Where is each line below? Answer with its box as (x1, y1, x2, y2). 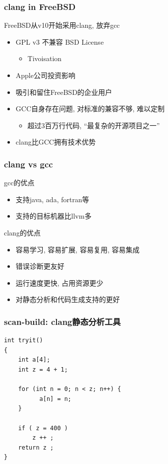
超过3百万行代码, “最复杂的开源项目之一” (27, 120, 160, 130)
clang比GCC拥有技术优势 (15, 137, 96, 147)
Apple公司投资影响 (15, 70, 75, 80)
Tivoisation (27, 53, 62, 64)
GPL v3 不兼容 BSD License (15, 36, 104, 47)
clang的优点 (4, 227, 41, 237)
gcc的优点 (4, 177, 35, 188)
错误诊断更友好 (15, 261, 64, 271)
